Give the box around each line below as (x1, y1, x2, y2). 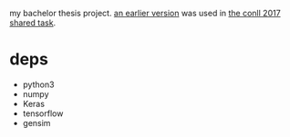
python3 (22, 79, 55, 90)
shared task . (9, 17, 57, 28)
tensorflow (22, 108, 64, 119)
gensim (22, 117, 51, 128)
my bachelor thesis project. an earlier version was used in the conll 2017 (9, 8, 281, 18)
